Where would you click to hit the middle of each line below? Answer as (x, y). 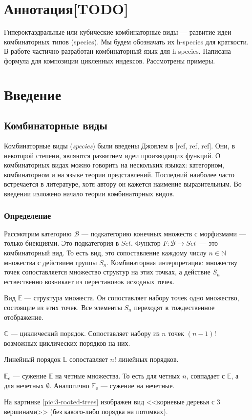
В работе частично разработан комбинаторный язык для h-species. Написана (117, 51)
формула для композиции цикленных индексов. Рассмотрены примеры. (110, 60)
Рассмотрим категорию (38, 233)
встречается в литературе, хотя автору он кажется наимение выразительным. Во (123, 184)
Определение (28, 215)
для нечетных (24, 385)
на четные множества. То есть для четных (117, 375)
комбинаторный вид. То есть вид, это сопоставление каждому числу (105, 253)
